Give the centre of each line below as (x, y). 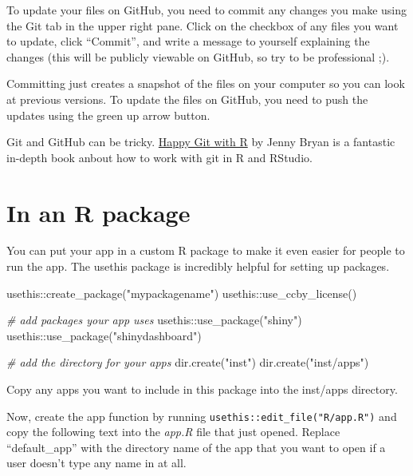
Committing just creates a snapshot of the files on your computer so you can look (206, 83)
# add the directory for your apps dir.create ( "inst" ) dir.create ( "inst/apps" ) (188, 362)
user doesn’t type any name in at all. (96, 463)
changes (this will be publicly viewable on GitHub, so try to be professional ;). (198, 56)
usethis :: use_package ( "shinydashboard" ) (104, 335)
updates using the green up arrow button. (108, 115)
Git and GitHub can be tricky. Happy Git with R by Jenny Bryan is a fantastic (201, 142)
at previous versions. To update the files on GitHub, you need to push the (187, 99)
